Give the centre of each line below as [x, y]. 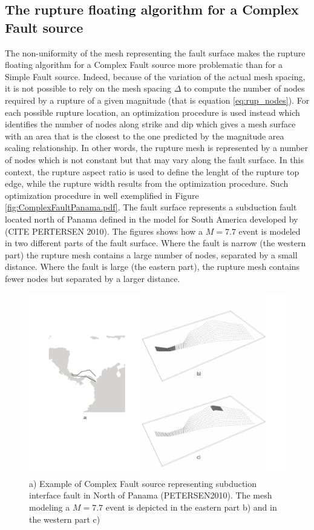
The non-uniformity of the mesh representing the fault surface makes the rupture [155, 52]
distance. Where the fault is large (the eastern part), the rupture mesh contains [152, 267]
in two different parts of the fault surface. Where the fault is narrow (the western [155, 243]
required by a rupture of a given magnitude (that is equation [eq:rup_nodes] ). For [157, 100]
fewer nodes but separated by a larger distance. [93, 278]
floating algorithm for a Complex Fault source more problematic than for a [144, 65]
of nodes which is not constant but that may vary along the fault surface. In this [154, 159]
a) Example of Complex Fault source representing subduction [143, 483]
